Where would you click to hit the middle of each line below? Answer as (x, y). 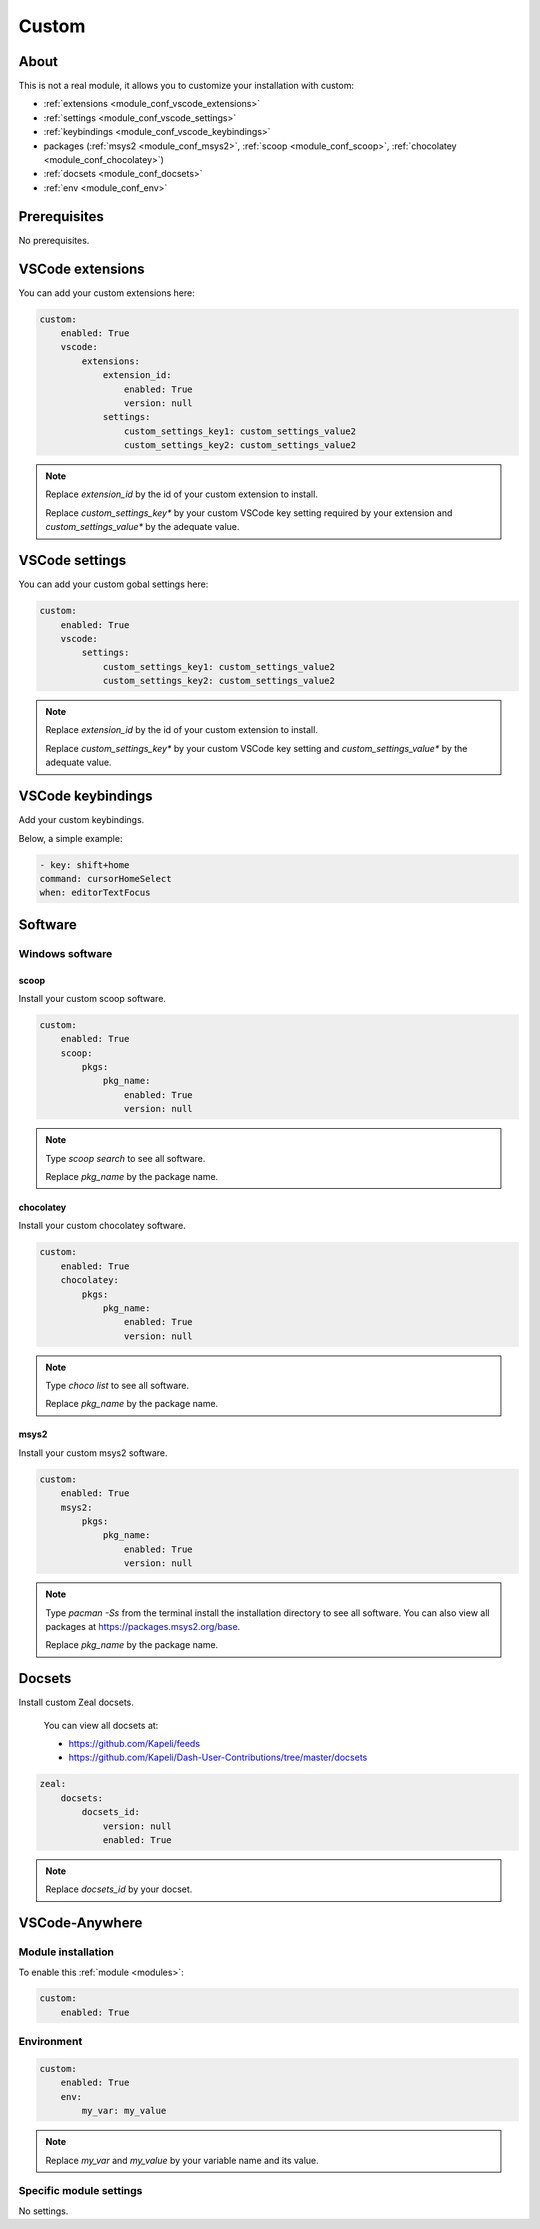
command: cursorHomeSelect (105, 878)
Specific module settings (80, 2191)
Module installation (66, 1952)
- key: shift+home (84, 864)
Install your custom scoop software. (92, 998)
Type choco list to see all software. (117, 1386)
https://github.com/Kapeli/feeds (134, 1744)
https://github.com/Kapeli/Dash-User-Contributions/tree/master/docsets (218, 1757)
